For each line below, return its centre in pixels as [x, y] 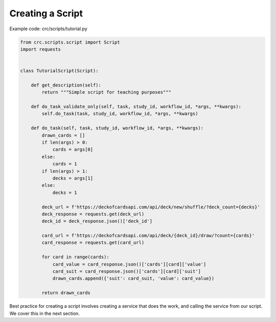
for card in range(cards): [75, 257]
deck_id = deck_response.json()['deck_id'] [97, 221]
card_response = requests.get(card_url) [93, 243]
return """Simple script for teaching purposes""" [106, 92]
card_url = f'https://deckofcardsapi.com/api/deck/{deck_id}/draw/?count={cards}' [148, 236]
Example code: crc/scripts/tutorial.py [49, 29]
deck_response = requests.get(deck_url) [93, 214]
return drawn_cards [66, 293]
